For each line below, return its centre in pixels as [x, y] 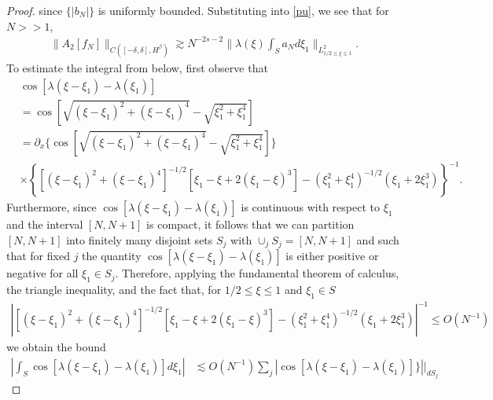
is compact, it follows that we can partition [250, 224]
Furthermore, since [52, 207]
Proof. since [35, 10]
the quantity [112, 256]
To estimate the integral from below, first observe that [137, 67]
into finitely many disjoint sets [140, 239]
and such [378, 239]
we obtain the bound [56, 347]
